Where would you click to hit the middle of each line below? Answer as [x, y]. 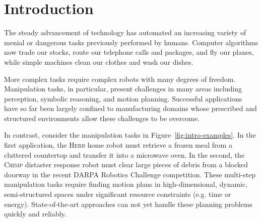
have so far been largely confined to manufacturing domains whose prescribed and [130, 108]
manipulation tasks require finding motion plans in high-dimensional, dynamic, [126, 184]
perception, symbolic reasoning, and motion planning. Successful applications [123, 98]
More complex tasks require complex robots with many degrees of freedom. [120, 79]
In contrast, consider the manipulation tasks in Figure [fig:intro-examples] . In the [130, 135]
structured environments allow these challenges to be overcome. [102, 118]
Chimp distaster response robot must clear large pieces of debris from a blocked [126, 164]
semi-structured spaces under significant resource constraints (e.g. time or [118, 194]
